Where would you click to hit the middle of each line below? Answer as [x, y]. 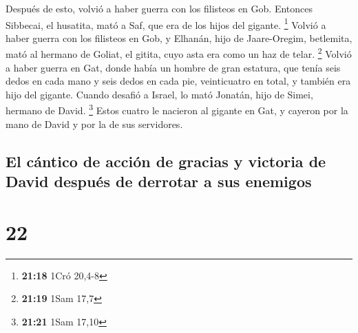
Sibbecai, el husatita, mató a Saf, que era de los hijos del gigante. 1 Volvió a [166, 23]
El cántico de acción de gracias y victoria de [166, 161]
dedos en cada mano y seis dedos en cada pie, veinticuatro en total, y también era [178, 81]
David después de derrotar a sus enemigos [159, 181]
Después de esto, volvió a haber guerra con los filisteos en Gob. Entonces [159, 8]
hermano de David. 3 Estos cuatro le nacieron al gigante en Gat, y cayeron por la [177, 109]
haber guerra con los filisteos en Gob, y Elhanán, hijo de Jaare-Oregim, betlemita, [179, 37]
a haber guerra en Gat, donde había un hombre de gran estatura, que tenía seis [173, 67]
